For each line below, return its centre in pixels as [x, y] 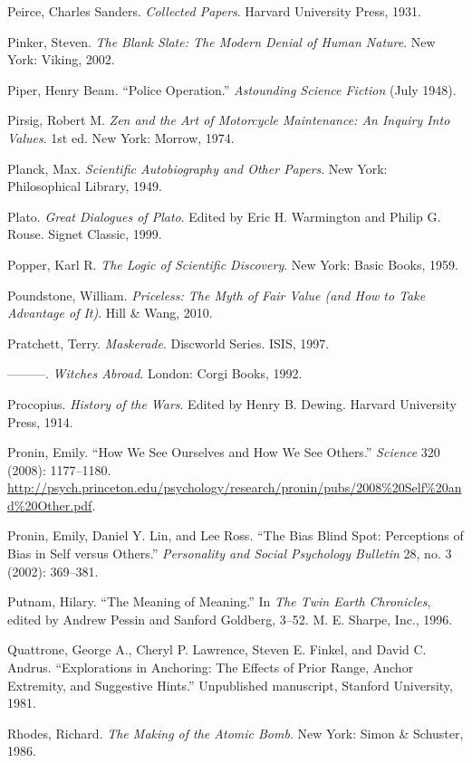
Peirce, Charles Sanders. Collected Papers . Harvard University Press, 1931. [215, 11]
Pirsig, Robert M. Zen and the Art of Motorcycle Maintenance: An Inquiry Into [229, 120]
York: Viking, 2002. [61, 59]
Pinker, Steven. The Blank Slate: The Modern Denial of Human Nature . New [222, 41]
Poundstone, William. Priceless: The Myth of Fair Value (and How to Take [217, 295]
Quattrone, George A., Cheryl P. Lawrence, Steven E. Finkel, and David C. [217, 649]
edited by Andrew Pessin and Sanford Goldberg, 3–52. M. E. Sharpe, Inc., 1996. [230, 619]
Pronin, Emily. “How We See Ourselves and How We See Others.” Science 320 [224, 452]
